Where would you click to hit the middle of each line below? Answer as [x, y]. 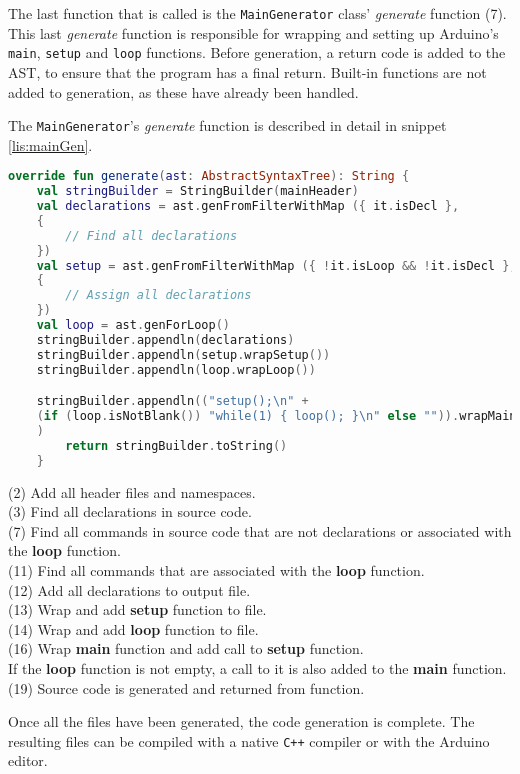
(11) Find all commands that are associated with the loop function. [216, 570]
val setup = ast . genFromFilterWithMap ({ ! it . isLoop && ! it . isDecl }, [276, 265]
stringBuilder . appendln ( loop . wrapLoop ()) [176, 369]
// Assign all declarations [158, 295]
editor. [28, 760]
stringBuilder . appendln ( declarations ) [165, 339]
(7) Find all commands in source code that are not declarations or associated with [260, 530]
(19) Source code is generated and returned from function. [186, 687]
